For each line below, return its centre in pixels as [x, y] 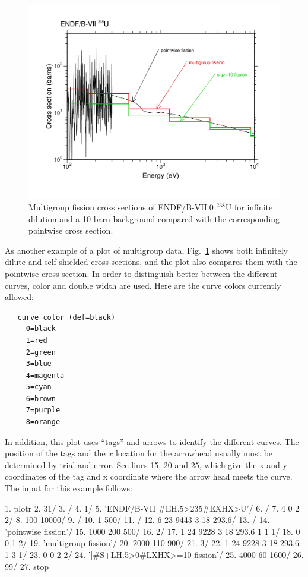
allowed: [19, 297]
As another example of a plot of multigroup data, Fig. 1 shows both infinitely [146, 250]
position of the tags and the [55, 453]
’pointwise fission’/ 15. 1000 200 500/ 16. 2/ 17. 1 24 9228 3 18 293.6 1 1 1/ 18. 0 [153, 531]
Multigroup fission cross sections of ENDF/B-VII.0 [121, 206]
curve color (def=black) [66, 317]
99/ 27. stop [27, 566]
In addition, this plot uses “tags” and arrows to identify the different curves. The [152, 441]
